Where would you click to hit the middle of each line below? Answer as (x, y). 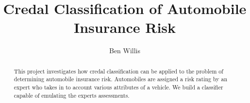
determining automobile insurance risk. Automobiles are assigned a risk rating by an (121, 79)
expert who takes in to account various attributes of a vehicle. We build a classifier (118, 87)
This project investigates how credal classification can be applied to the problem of (118, 71)
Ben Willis (125, 51)
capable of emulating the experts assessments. (72, 95)
